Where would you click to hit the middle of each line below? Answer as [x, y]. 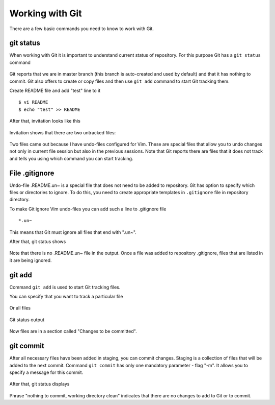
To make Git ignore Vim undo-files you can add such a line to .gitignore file [88, 209]
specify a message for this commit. [46, 372]
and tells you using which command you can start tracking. [71, 158]
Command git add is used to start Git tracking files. [65, 287]
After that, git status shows [38, 242]
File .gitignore [32, 173]
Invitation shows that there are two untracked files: [63, 132]
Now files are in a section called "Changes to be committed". [73, 331]
